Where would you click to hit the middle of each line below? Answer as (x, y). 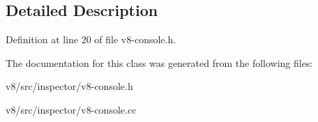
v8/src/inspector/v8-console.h (69, 86)
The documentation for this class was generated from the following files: (159, 62)
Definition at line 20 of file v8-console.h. (91, 39)
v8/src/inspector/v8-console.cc (71, 109)
